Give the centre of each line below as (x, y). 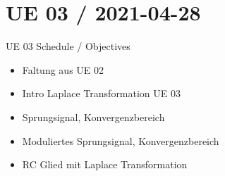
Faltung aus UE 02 (63, 69)
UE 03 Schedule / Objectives (68, 46)
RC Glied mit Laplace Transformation (105, 164)
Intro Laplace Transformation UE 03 (102, 93)
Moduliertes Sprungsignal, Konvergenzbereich (121, 140)
